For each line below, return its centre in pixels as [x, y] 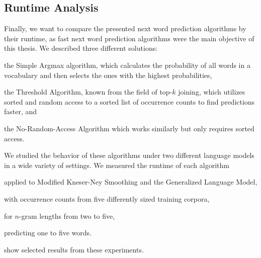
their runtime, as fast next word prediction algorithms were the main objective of [129, 38]
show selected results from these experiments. [74, 249]
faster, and [21, 111]
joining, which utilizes [212, 92]
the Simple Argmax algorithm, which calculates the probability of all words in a [127, 65]
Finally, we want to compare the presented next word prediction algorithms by [125, 28]
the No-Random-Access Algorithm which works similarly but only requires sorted [129, 128]
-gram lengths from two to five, [67, 216]
